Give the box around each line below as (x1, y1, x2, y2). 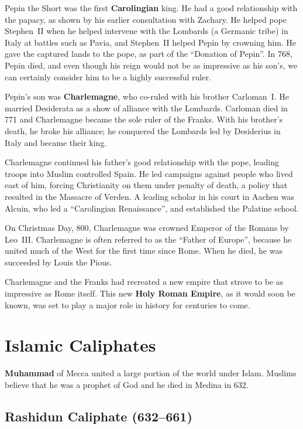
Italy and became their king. (5, 136, 107, 148)
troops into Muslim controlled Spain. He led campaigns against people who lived (5, 167, 293, 179)
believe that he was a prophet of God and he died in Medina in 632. (5, 378, 249, 390)
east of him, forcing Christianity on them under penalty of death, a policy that (5, 179, 288, 191)
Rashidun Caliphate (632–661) (5, 407, 192, 425)
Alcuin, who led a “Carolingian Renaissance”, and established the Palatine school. (5, 202, 299, 214)
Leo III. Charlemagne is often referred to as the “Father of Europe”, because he (5, 233, 292, 245)
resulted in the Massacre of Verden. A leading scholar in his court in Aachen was (5, 190, 294, 202)
